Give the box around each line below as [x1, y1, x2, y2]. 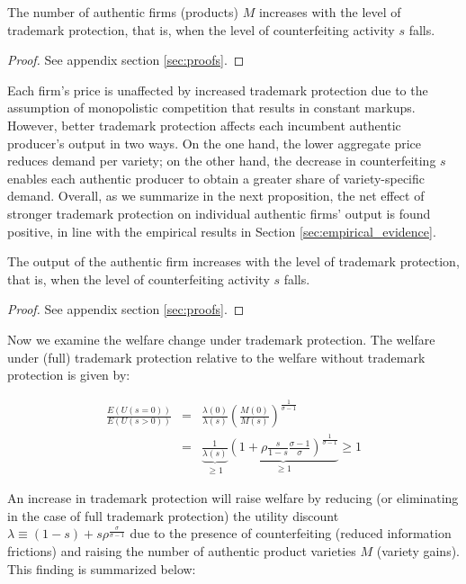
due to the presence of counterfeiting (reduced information [130, 524, 452, 543]
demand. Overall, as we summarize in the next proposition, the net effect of [7, 186, 425, 205]
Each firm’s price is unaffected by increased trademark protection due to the [7, 80, 428, 99]
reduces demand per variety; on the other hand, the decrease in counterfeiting [7, 151, 436, 170]
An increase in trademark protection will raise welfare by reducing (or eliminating [7, 489, 459, 508]
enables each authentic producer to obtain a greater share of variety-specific [7, 168, 426, 187]
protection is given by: [7, 365, 130, 384]
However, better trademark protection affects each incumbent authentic [7, 115, 401, 134]
